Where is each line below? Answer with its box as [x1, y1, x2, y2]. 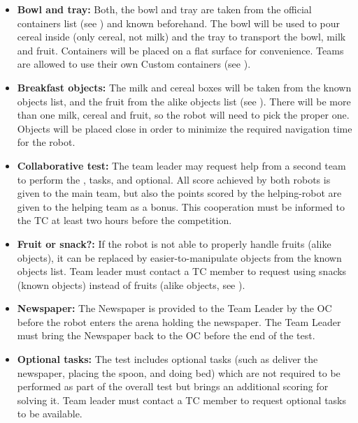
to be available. [17, 406, 83, 421]
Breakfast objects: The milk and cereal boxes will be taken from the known [17, 80, 352, 94]
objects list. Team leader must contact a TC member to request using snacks [17, 264, 347, 279]
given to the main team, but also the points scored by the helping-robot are [17, 186, 342, 200]
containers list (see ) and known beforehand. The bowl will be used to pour [17, 15, 341, 30]
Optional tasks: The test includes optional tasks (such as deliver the [17, 352, 318, 366]
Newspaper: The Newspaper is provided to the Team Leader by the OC [17, 301, 332, 316]
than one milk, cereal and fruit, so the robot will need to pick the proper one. [17, 107, 350, 122]
